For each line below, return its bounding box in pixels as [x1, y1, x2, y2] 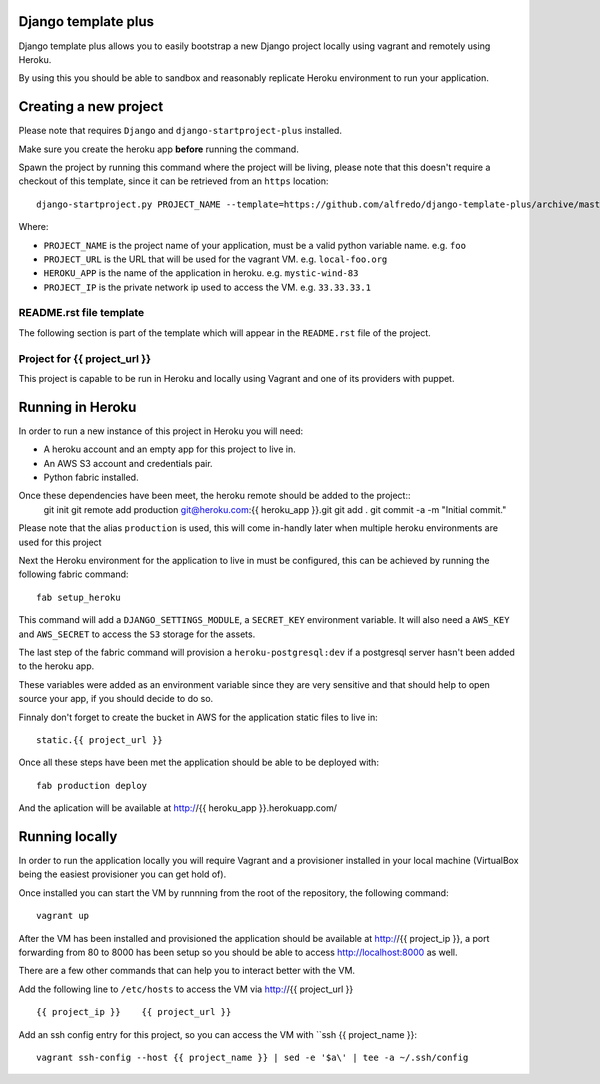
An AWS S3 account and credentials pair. [43, 457, 214, 469]
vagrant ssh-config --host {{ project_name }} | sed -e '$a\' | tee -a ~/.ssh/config [36, 1051, 469, 1063]
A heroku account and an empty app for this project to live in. [43, 443, 296, 455]
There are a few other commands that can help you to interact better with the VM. [18, 965, 355, 977]
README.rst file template [18, 306, 145, 320]
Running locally [18, 828, 118, 845]
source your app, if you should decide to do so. [18, 693, 214, 705]
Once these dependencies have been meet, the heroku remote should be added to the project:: [18, 490, 411, 502]
